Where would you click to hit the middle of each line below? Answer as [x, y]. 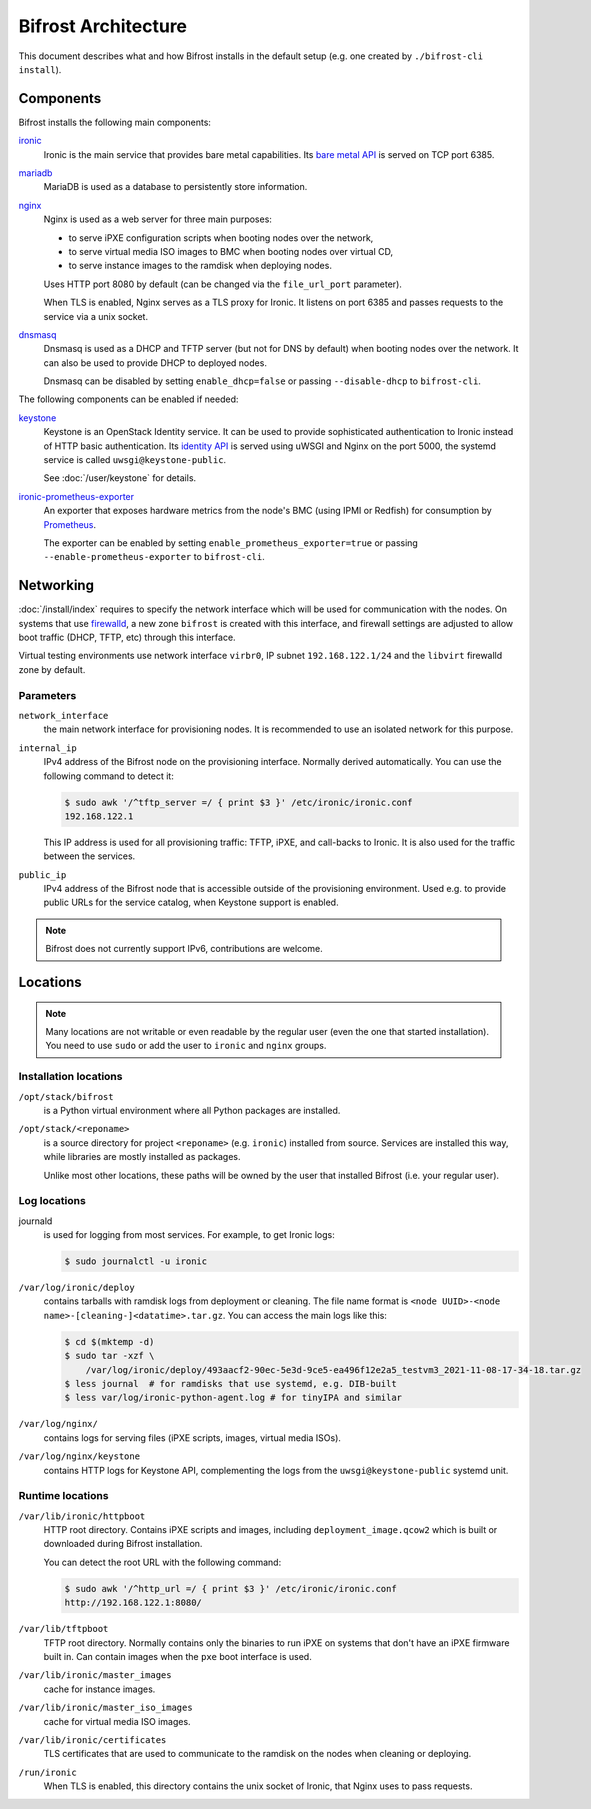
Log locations [52, 1201]
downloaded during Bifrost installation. [123, 1544]
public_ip [42, 874]
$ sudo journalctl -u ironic [136, 1261]
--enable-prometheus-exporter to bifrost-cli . [154, 557]
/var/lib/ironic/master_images [95, 1675]
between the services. [89, 856]
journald [35, 1221]
